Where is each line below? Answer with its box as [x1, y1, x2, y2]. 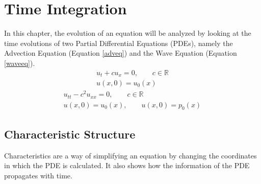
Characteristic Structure [4, 126, 136, 142]
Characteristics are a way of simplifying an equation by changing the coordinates [4, 150, 257, 160]
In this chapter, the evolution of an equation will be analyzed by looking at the [4, 28, 251, 38]
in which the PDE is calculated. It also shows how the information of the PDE [4, 160, 250, 171]
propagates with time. [4, 170, 72, 180]
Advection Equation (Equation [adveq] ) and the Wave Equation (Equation [4, 48, 237, 58]
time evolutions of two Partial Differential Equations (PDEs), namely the [4, 37, 233, 48]
